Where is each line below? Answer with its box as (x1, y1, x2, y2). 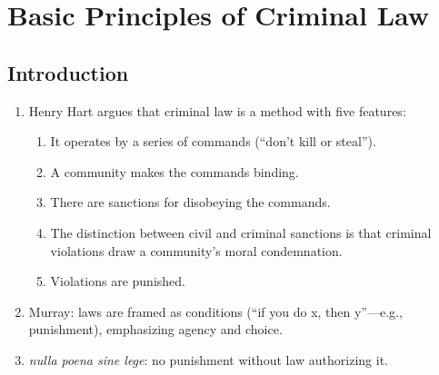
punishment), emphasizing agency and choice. (28, 320, 283, 339)
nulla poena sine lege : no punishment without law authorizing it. (28, 350, 388, 369)
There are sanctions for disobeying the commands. (50, 192, 331, 212)
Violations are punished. (50, 271, 185, 291)
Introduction (7, 58, 129, 86)
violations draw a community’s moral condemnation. (50, 241, 343, 260)
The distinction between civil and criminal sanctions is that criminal (50, 222, 432, 242)
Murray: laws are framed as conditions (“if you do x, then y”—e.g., (28, 301, 403, 321)
